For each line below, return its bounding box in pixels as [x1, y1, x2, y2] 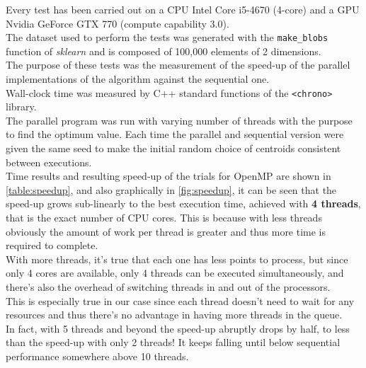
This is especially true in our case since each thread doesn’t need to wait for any [6, 293, 355, 308]
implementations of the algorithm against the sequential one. [6, 71, 270, 86]
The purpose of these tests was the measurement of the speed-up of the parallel [6, 57, 350, 72]
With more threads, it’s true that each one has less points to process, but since [6, 251, 348, 266]
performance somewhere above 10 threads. [6, 348, 189, 363]
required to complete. [6, 238, 98, 253]
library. [6, 99, 37, 114]
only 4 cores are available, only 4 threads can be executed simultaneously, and [6, 265, 344, 280]
